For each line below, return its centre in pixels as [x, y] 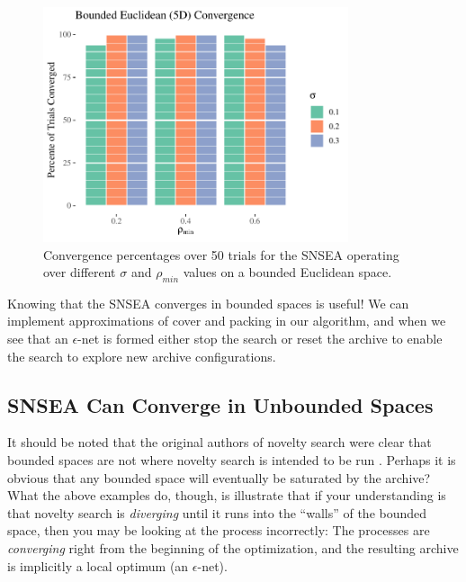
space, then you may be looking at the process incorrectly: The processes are [219, 530]
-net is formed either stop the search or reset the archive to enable [260, 339]
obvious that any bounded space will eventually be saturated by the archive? [219, 477]
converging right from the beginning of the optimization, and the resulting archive [233, 548]
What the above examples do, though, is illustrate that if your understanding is [227, 495]
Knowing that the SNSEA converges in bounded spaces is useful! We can [208, 303]
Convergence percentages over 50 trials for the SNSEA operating [221, 254]
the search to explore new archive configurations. [142, 356]
